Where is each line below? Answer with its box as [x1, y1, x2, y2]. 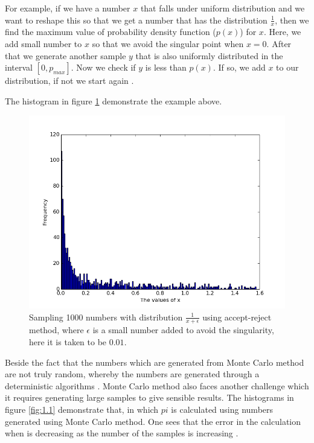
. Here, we [263, 25, 301, 38]
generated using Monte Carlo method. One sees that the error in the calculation [5, 415, 301, 427]
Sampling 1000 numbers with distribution [29, 310, 183, 323]
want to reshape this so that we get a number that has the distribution [5, 13, 268, 26]
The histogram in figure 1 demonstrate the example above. [5, 94, 222, 107]
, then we [275, 13, 309, 26]
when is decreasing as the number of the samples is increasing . [5, 427, 239, 439]
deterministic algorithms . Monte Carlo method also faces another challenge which [5, 379, 309, 392]
